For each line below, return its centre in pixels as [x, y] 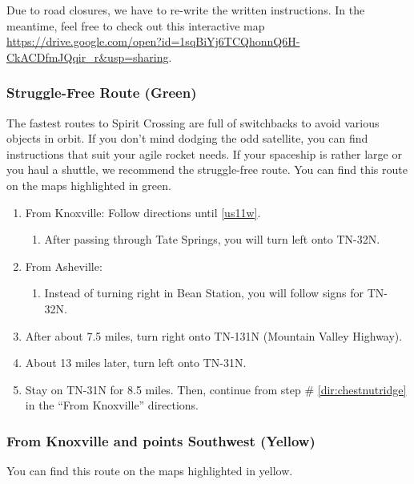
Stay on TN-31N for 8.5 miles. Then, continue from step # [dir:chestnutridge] [216, 389]
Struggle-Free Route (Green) [102, 93]
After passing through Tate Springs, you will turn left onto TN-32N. [212, 239]
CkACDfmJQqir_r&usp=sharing [88, 56]
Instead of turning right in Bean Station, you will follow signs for [204, 293]
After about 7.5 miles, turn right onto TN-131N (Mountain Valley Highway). [214, 335]
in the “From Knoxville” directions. [112, 405]
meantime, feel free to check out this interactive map [136, 25]
